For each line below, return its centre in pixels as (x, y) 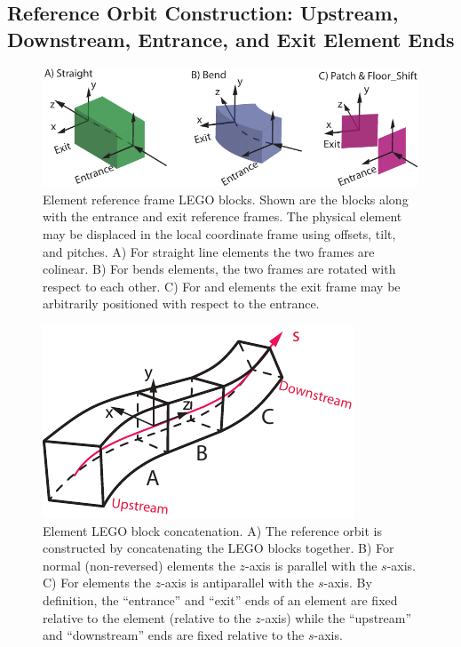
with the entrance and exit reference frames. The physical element (223, 216)
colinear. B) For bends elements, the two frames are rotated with (219, 269)
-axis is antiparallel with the (238, 583)
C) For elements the (97, 583)
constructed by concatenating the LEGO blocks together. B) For (219, 548)
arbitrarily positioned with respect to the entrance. (181, 304)
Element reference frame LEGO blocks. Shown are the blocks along (226, 199)
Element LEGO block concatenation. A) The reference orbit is (212, 530)
